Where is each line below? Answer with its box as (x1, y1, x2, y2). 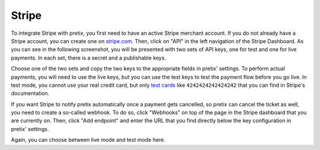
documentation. (11, 90, 50, 97)
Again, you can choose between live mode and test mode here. (11, 136, 165, 144)
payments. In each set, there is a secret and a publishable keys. (11, 54, 166, 61)
